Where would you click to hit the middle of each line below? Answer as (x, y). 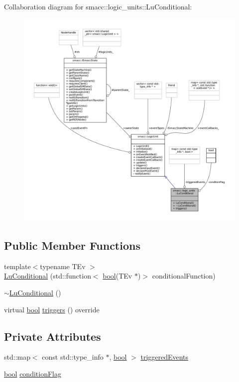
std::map (17, 357)
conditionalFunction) (184, 276)
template (17, 266)
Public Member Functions (72, 245)
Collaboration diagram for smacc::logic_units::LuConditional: (98, 6)
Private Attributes (53, 336)
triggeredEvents (165, 357)
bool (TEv (118, 276)
